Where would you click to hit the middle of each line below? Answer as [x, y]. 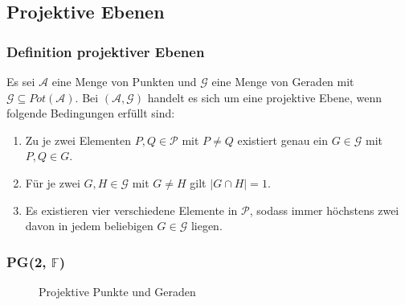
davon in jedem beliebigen [89, 226]
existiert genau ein [283, 140]
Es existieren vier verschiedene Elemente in [131, 210]
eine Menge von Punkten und [124, 81]
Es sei [21, 81]
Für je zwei [53, 182]
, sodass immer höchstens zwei [324, 210]
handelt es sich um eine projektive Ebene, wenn [265, 97]
